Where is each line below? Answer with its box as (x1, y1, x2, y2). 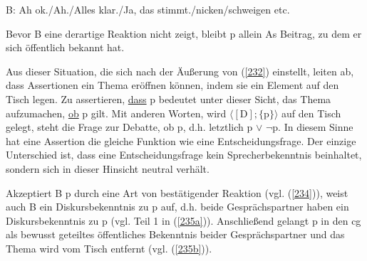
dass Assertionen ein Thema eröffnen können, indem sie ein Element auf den (6, 78, 339, 92)
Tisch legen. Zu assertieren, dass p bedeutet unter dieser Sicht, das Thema (6, 91, 331, 106)
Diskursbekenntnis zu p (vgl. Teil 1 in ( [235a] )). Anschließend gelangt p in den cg (6, 213, 361, 228)
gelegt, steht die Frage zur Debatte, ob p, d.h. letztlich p (6, 119, 253, 134)
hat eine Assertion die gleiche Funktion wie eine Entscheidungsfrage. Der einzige (6, 133, 356, 148)
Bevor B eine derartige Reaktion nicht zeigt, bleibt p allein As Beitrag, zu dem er (6, 26, 362, 41)
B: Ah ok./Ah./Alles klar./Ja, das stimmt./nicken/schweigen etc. (6, 2, 290, 16)
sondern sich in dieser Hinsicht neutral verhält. (6, 161, 210, 176)
